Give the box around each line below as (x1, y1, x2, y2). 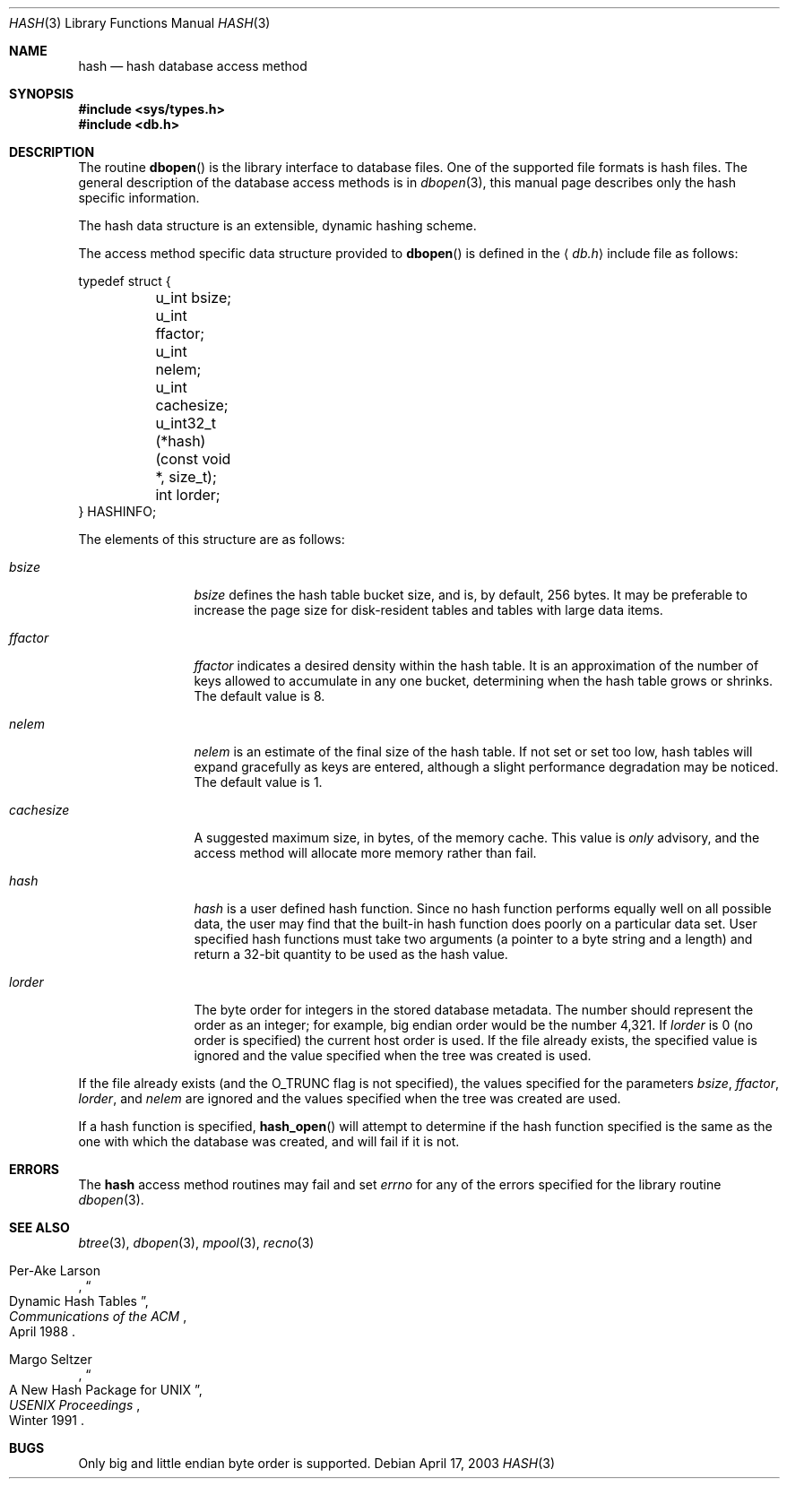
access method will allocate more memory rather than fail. (194, 845, 537, 860)
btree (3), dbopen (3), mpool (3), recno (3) (78, 1235, 315, 1250)
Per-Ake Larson (9, 1263, 100, 1278)
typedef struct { (78, 273, 171, 289)
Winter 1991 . (9, 1413, 84, 1428)
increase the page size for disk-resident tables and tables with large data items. (194, 602, 663, 618)
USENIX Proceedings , (9, 1397, 141, 1413)
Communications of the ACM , (9, 1309, 187, 1324)
